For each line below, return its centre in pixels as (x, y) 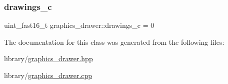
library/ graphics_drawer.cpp (48, 75)
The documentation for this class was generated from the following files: (114, 42)
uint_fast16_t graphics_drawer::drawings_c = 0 (79, 25)
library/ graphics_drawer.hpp (48, 58)
